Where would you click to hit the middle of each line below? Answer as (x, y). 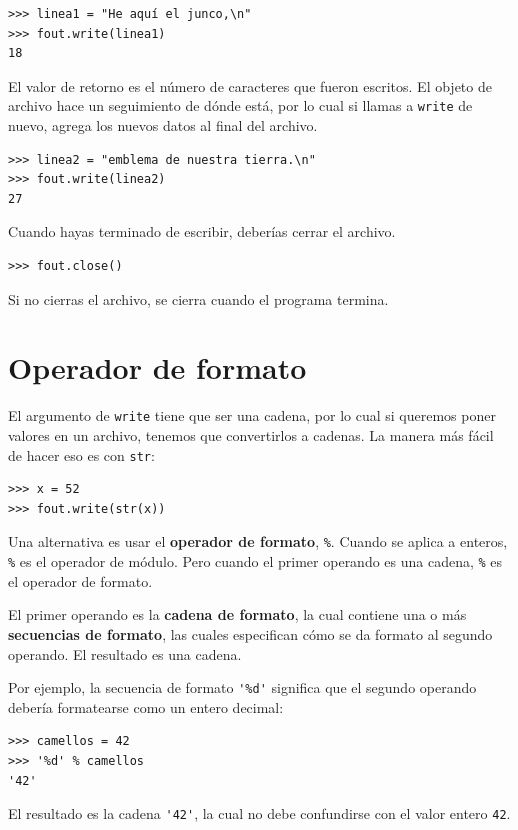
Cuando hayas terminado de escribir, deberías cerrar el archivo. (202, 231)
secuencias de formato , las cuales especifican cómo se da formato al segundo (250, 633)
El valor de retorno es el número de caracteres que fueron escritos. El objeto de (250, 85)
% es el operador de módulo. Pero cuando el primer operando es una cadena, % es (255, 561)
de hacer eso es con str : (81, 454)
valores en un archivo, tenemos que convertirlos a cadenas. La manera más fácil (251, 434)
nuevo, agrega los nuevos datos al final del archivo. (163, 125)
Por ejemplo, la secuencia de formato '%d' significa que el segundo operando (242, 687)
